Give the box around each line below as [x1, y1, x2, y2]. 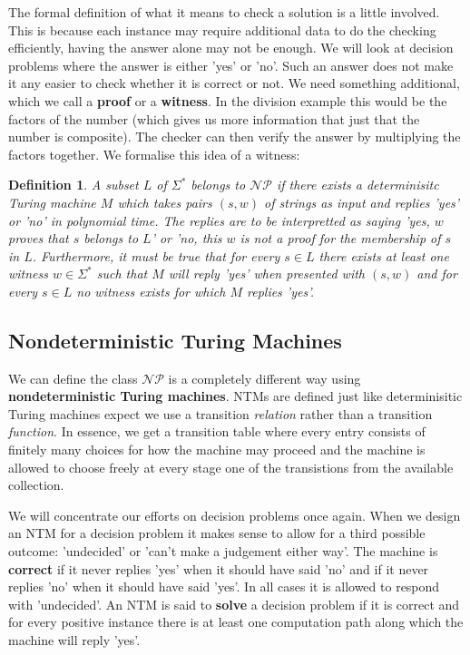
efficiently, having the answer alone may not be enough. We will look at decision [8, 38, 454, 57]
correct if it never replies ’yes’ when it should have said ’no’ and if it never [8, 559, 429, 578]
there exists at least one [318, 246, 449, 265]
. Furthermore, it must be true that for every [32, 246, 280, 265]
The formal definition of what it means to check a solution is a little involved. [8, 3, 440, 21]
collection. [8, 475, 64, 494]
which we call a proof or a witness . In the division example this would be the [8, 91, 447, 110]
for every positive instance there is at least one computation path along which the [8, 612, 464, 631]
